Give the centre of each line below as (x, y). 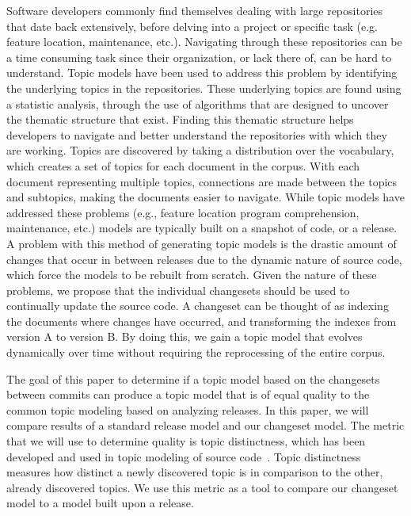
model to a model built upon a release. (100, 503)
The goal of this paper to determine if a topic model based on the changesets (193, 378)
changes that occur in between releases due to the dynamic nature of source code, (204, 259)
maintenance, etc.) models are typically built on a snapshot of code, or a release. (202, 228)
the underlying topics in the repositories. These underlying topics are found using (204, 88)
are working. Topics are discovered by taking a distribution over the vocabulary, (200, 150)
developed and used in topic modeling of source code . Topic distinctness (184, 456)
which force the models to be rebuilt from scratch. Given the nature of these (192, 275)
